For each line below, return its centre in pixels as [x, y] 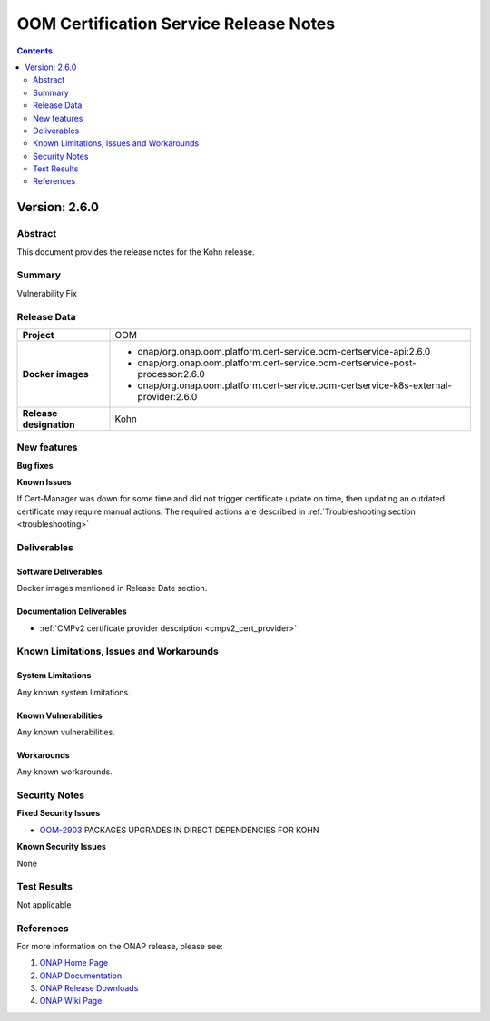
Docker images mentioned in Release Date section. [112, 588]
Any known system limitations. [73, 692]
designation [49, 424]
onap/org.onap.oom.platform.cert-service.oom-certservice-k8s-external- [295, 385]
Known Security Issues [61, 847]
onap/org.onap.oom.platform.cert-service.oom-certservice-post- [277, 363]
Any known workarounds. [64, 772]
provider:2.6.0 [167, 396]
